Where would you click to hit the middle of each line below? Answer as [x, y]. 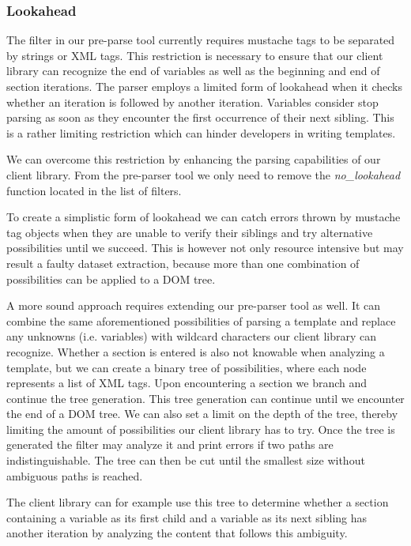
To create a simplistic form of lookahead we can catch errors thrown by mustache [204, 217]
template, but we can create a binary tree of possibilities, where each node [187, 367]
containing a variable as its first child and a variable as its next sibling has [187, 517]
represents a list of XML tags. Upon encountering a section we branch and [187, 383]
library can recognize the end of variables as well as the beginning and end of [193, 71]
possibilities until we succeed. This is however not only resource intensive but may [205, 248]
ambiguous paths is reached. [75, 475]
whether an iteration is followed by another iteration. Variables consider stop [192, 102]
